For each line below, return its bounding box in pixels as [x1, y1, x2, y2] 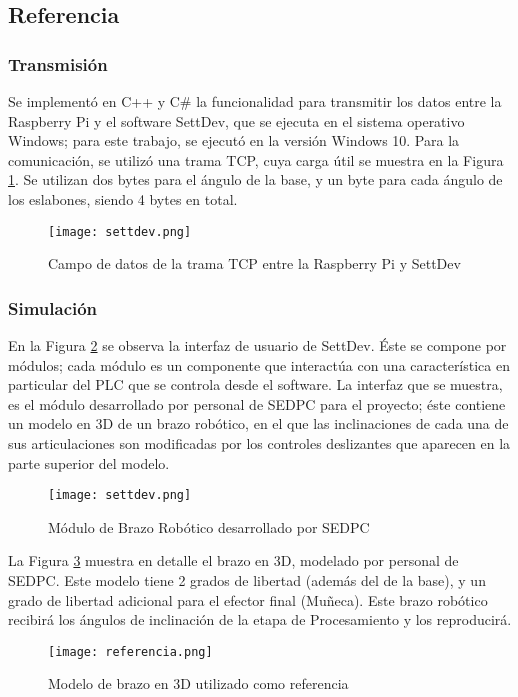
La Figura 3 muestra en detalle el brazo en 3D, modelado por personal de [8, 550, 459, 571]
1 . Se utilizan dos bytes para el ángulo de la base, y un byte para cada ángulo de [8, 169, 503, 190]
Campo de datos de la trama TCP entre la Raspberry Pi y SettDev [48, 253, 461, 274]
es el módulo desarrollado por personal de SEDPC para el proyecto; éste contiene [8, 393, 506, 414]
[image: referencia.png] [48, 644, 213, 659]
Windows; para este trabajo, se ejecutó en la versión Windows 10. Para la [8, 130, 460, 151]
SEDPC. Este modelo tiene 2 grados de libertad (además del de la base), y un [8, 570, 486, 591]
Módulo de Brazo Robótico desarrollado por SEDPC [48, 516, 370, 537]
